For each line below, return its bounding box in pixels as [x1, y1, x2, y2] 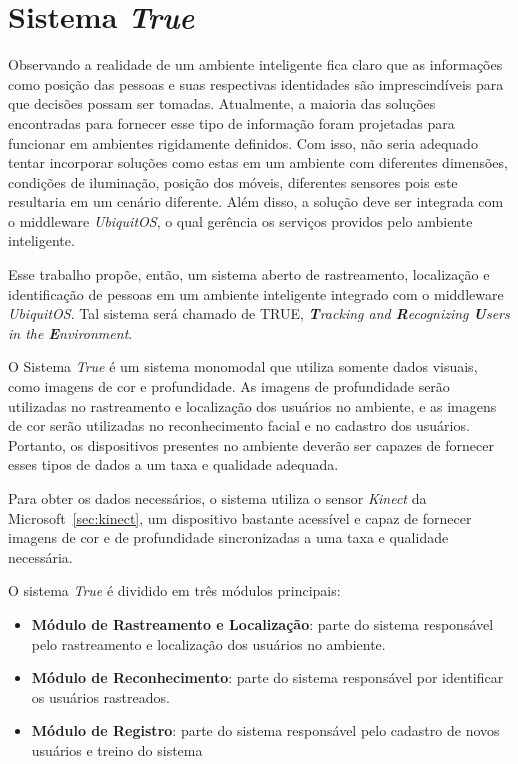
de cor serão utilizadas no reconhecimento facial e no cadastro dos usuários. [8, 415, 470, 436]
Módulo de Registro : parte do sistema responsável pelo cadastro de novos [31, 720, 500, 741]
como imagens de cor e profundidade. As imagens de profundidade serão [8, 376, 450, 397]
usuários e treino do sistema [31, 739, 203, 760]
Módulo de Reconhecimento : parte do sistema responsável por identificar [31, 667, 504, 688]
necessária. [8, 546, 73, 567]
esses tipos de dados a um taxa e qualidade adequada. [8, 454, 339, 475]
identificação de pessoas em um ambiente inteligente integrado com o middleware [8, 283, 504, 304]
